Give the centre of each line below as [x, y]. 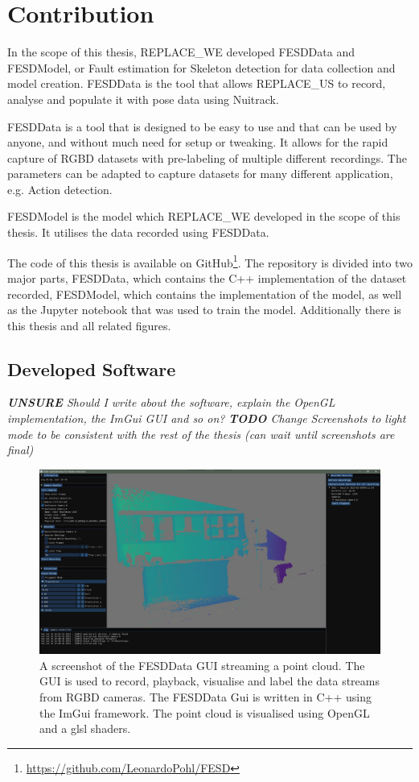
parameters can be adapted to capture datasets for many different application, [200, 174]
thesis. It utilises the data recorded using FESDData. [138, 232]
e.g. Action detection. [60, 189]
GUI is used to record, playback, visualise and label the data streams [209, 681]
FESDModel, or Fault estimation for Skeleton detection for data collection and [201, 67]
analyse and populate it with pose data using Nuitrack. [143, 99]
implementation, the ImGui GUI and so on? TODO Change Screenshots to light [207, 418]
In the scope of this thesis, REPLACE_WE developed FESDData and [181, 52]
